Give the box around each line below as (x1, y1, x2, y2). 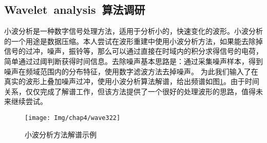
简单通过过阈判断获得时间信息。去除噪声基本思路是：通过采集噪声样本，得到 (4, 55, 263, 66)
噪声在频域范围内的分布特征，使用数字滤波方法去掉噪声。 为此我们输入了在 (4, 66, 258, 76)
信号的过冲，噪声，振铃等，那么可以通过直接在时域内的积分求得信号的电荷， (4, 46, 263, 56)
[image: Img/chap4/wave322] (25, 114, 121, 121)
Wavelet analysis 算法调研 (4, 2, 145, 17)
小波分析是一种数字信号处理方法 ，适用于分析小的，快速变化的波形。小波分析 (4, 26, 263, 36)
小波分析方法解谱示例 (25, 129, 97, 139)
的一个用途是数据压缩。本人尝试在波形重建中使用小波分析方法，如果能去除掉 (4, 35, 263, 46)
